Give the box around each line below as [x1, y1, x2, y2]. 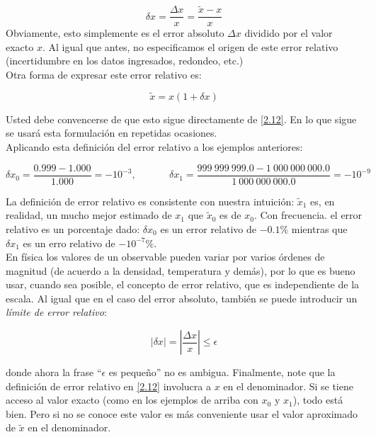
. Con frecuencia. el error [253, 208, 363, 222]
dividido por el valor [244, 25, 333, 40]
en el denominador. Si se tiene [223, 378, 353, 393]
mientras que [291, 221, 348, 236]
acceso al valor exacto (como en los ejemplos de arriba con [6, 392, 258, 407]
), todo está [292, 392, 343, 407]
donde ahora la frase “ [6, 365, 102, 380]
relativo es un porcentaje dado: [6, 221, 140, 236]
